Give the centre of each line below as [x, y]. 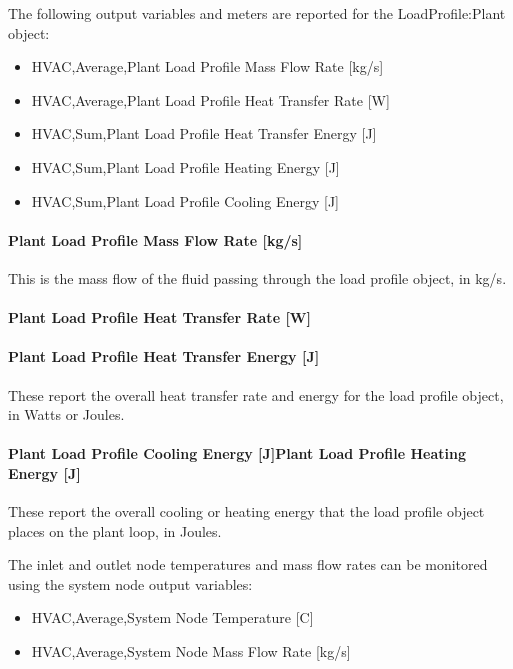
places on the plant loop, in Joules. [115, 530]
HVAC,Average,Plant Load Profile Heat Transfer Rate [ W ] [210, 99]
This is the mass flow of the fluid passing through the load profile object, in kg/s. [257, 277]
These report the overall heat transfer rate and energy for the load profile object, [256, 394]
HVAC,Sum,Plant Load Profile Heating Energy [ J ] [185, 166]
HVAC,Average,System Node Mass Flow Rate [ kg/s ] [191, 651]
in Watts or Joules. [66, 414]
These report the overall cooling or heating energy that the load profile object [246, 511]
